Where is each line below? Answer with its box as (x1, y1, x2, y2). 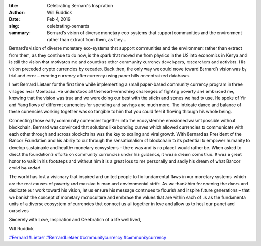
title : (9, 3, 19, 8)
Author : (9, 10, 25, 15)
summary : (9, 30, 30, 36)
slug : (9, 23, 19, 29)
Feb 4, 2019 (47, 16, 71, 22)
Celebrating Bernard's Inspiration (47, 3, 113, 8)
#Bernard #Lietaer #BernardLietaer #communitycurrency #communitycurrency (9, 234, 167, 240)
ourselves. (9, 208, 30, 214)
